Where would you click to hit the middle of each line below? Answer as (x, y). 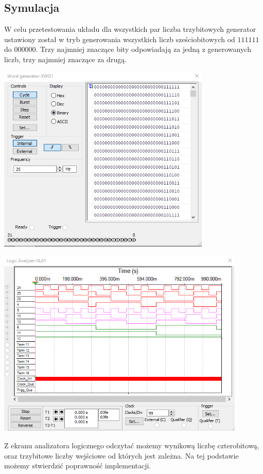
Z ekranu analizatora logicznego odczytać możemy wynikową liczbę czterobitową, (132, 445)
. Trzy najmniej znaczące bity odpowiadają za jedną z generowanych (143, 49)
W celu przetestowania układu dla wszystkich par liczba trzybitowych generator (130, 29)
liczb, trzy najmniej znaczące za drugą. (66, 59)
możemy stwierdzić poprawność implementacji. (78, 466)
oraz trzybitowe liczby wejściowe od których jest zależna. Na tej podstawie (121, 455)
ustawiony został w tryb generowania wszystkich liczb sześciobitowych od (120, 39)
